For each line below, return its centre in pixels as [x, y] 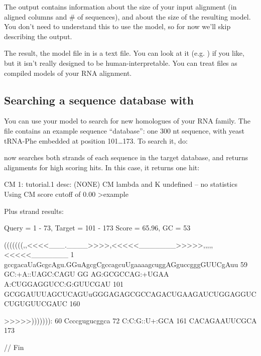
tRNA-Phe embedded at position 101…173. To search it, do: [96, 140]
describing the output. [38, 36]
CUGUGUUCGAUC [36, 304]
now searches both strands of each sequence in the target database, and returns [126, 157]
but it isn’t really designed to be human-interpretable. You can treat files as [121, 63]
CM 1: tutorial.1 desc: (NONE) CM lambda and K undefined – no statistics [121, 184]
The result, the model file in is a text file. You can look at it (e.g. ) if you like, [124, 53]
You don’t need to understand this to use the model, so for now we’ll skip [117, 26]
